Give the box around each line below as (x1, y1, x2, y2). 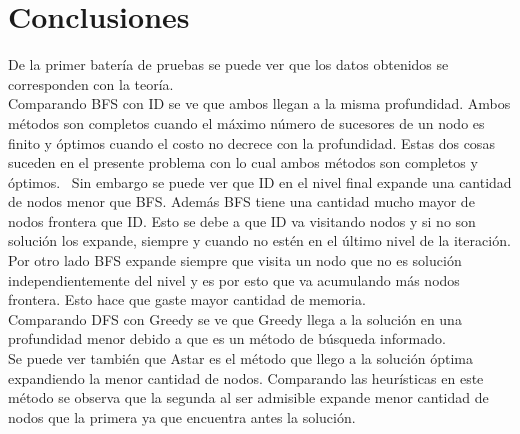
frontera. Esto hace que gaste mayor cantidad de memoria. (8, 289, 366, 310)
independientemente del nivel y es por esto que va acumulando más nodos (8, 269, 460, 290)
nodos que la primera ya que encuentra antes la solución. (8, 406, 356, 427)
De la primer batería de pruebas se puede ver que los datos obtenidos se (8, 54, 449, 75)
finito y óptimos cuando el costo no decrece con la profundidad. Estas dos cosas (8, 132, 495, 153)
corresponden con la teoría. (8, 73, 174, 94)
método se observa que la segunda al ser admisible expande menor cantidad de (8, 387, 489, 408)
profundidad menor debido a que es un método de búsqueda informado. (8, 328, 446, 349)
